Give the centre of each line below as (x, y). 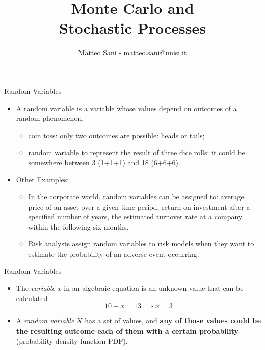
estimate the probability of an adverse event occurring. (114, 254)
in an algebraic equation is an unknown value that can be (154, 288)
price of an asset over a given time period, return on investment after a (139, 206)
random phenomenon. (50, 118)
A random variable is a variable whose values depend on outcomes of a (126, 108)
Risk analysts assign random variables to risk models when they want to (141, 244)
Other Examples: (43, 179)
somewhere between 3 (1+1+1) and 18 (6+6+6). (104, 162)
